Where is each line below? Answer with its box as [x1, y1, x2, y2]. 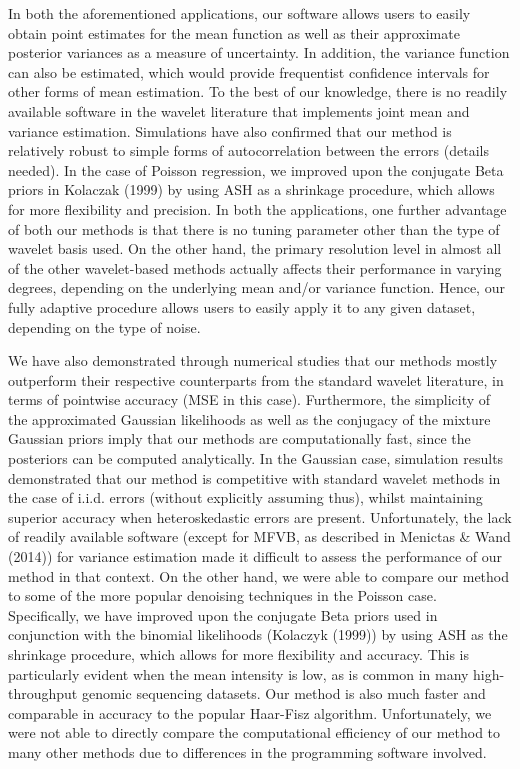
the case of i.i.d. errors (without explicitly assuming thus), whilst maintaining [8, 487, 483, 508]
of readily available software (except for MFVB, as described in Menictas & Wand [8, 526, 511, 547]
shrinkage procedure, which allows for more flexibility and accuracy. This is [8, 644, 470, 664]
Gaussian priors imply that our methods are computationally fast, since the [8, 428, 471, 449]
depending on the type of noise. [8, 316, 201, 337]
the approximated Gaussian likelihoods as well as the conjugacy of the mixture [8, 408, 491, 429]
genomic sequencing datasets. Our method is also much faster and [81, 683, 486, 704]
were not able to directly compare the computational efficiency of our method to [8, 722, 501, 743]
